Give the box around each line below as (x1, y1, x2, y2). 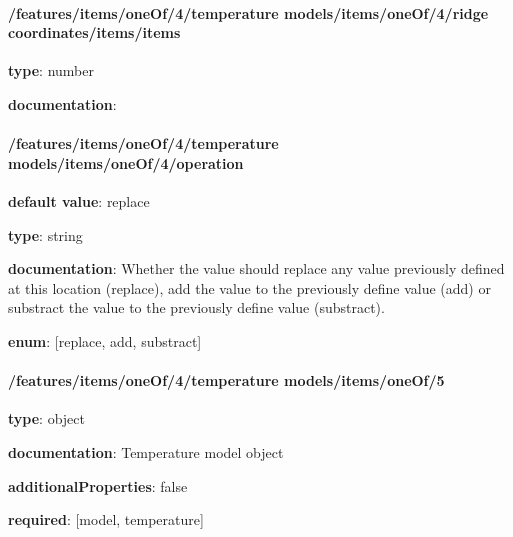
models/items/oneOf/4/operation (8, 152, 244, 173)
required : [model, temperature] (8, 509, 204, 530)
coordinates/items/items (8, 22, 181, 43)
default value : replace (8, 190, 150, 211)
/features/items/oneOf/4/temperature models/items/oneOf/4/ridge (8, 2, 489, 23)
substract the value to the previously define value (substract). (8, 297, 385, 318)
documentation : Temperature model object (8, 441, 284, 462)
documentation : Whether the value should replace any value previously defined (8, 258, 505, 279)
